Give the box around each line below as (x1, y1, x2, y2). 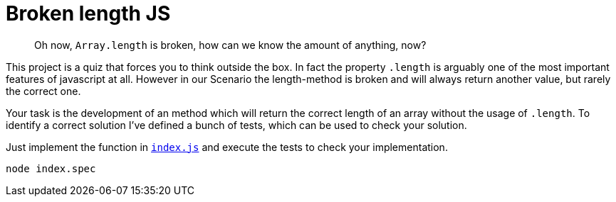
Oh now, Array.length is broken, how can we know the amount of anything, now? (34, 38, 427, 51)
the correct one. (6, 84, 81, 97)
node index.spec (6, 162, 96, 174)
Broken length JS (6, 1, 171, 26)
